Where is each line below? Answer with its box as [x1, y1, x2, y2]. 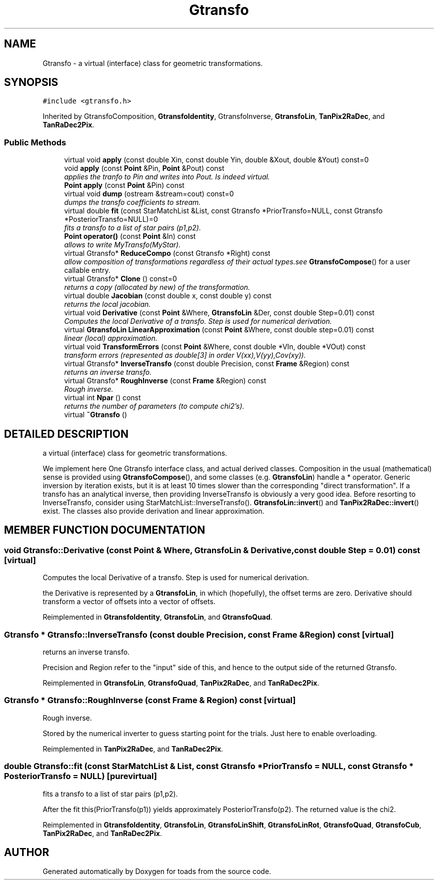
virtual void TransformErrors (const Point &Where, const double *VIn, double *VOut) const [64, 342, 365, 351]
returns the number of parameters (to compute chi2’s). [64, 402, 244, 411]
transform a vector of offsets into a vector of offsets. [42, 597, 215, 606]
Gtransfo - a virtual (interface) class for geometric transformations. [42, 58, 263, 67]
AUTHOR [4, 846, 49, 859]
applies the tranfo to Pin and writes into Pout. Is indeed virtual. [64, 172, 270, 181]
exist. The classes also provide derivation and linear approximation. [42, 507, 264, 516]
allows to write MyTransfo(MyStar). [64, 240, 181, 249]
